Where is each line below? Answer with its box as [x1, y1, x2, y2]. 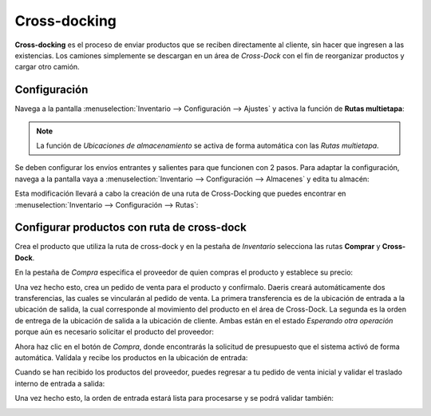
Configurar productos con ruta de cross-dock [14, 220, 247, 235]
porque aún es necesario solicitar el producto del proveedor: [14, 327, 215, 337]
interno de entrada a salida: [14, 378, 105, 388]
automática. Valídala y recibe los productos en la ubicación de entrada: [14, 353, 248, 363]
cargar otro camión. [14, 62, 80, 72]
